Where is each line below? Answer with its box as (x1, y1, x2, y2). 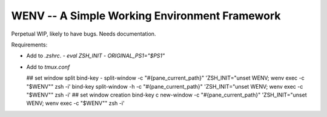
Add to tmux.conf (26, 63, 70, 71)
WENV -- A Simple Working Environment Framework (11, 9, 281, 22)
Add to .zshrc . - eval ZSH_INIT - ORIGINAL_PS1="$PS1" (26, 52, 165, 60)
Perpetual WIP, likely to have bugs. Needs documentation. (11, 30, 156, 37)
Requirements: (11, 41, 48, 48)
